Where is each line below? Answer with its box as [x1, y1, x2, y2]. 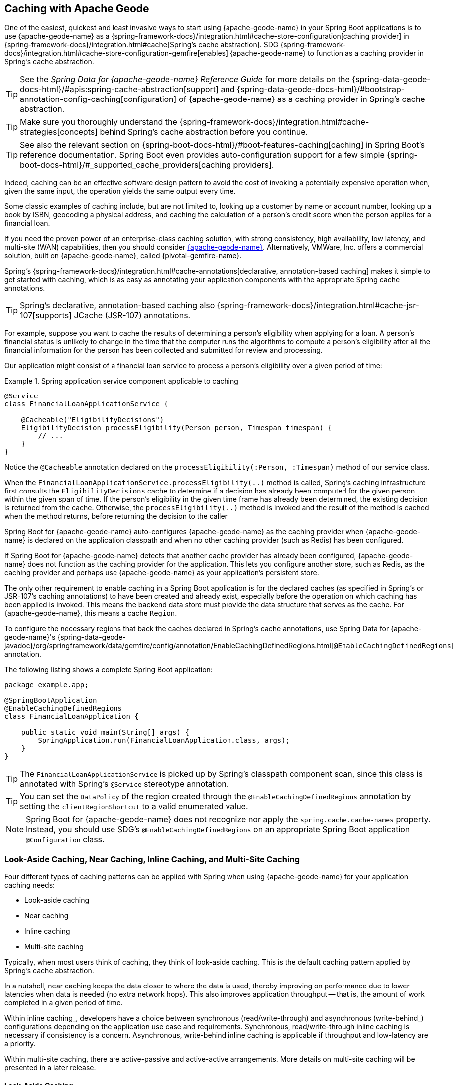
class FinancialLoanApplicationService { [4, 400, 168, 408]
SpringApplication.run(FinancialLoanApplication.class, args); [38, 736, 290, 745]
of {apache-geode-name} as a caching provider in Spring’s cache [178, 94, 425, 104]
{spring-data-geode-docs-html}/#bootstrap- [237, 84, 405, 95]
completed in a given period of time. [4, 998, 123, 1007]
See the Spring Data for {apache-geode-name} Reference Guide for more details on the [20, 74, 350, 85]
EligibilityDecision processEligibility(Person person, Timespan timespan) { [21, 424, 332, 432]
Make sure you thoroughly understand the [20, 117, 177, 127]
